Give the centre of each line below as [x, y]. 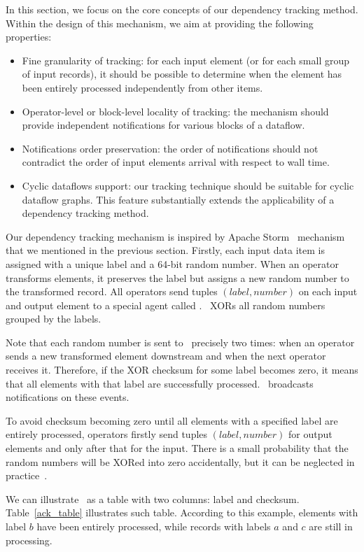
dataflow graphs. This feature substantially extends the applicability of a [178, 199]
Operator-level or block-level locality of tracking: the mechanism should [175, 111]
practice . [27, 475]
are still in [331, 526]
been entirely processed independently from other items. [142, 87]
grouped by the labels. [54, 319]
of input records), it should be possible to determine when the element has [182, 74]
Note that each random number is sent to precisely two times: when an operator [180, 342]
